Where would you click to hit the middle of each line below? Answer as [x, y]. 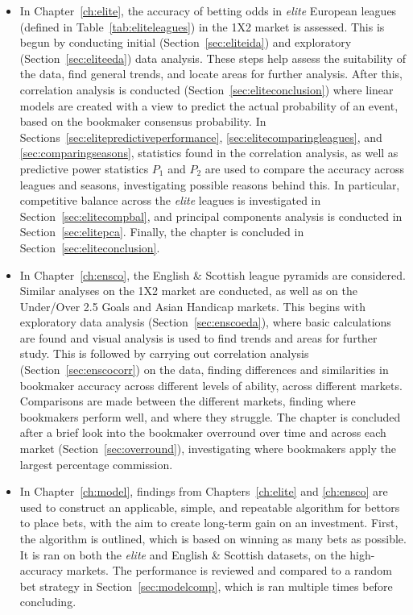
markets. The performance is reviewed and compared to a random [229, 570]
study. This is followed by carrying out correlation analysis [164, 353]
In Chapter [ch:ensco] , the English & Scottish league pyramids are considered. [213, 274]
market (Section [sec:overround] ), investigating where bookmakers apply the [208, 449]
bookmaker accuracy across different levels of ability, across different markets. [211, 385]
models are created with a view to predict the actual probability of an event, [209, 105]
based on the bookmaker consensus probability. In [143, 121]
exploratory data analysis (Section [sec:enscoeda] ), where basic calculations [205, 322]
